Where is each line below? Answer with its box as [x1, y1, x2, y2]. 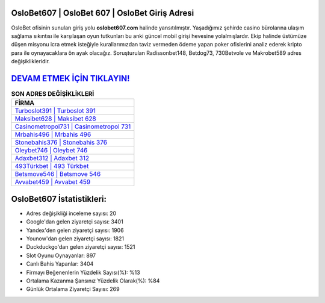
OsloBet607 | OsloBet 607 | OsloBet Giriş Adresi [11, 8, 194, 18]
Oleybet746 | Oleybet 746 [14, 146, 88, 155]
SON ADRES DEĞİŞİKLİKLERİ [11, 90, 94, 98]
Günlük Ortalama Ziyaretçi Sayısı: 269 [26, 286, 120, 293]
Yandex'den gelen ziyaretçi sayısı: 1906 [26, 226, 124, 234]
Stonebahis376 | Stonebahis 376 [14, 139, 108, 147]
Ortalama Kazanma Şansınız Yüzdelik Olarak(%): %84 [26, 277, 160, 284]
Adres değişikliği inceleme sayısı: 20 [26, 210, 117, 217]
